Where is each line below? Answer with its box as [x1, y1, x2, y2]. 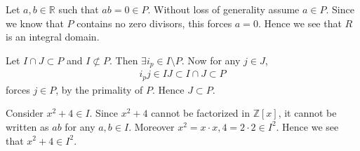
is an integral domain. [6, 29, 100, 44]
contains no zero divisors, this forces [76, 15, 232, 30]
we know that [6, 15, 64, 30]
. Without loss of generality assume [147, 2, 300, 16]
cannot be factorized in [151, 106, 250, 120]
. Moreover [128, 119, 175, 134]
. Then [109, 52, 138, 67]
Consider [6, 106, 44, 120]
